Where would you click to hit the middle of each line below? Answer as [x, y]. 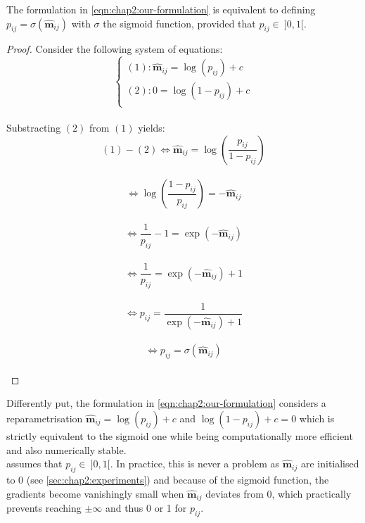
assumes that [34, 464]
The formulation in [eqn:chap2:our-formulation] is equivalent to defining [161, 9]
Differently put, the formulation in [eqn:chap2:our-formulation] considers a [166, 403]
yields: [152, 128]
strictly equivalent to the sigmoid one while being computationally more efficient [180, 435]
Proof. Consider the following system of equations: [115, 49]
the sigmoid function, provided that [179, 23]
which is [317, 418]
